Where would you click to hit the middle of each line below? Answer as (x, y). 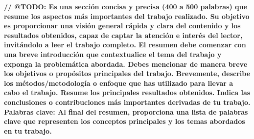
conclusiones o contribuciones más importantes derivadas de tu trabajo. (127, 102)
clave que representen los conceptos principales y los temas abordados (125, 121)
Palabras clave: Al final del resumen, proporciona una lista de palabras (126, 111)
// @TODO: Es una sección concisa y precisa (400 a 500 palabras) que (126, 6)
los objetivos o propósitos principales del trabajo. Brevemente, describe (127, 73)
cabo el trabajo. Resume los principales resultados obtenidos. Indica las (127, 92)
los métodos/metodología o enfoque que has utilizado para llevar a (119, 83)
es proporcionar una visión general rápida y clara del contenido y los (122, 26)
